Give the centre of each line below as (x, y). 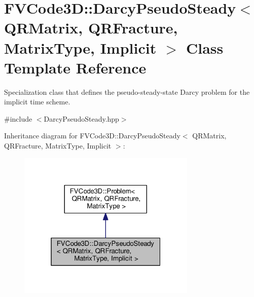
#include (18, 118)
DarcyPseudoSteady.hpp (81, 118)
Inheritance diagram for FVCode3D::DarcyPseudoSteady (92, 136)
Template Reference (75, 67)
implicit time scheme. (37, 102)
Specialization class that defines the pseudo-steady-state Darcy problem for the (127, 91)
